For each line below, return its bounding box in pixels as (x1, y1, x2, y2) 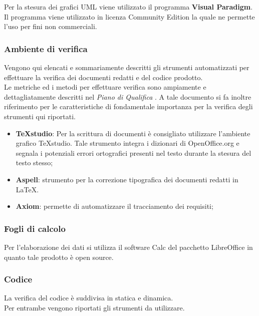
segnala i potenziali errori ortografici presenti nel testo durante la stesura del (16, 147, 251, 158)
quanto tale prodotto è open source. (4, 251, 114, 262)
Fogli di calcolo (4, 222, 66, 234)
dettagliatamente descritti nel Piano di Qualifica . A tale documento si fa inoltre (4, 91, 251, 102)
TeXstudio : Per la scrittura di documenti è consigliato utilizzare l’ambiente (16, 128, 250, 138)
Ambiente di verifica (4, 42, 88, 55)
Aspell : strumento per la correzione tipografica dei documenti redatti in (16, 174, 238, 184)
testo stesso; (16, 157, 53, 168)
